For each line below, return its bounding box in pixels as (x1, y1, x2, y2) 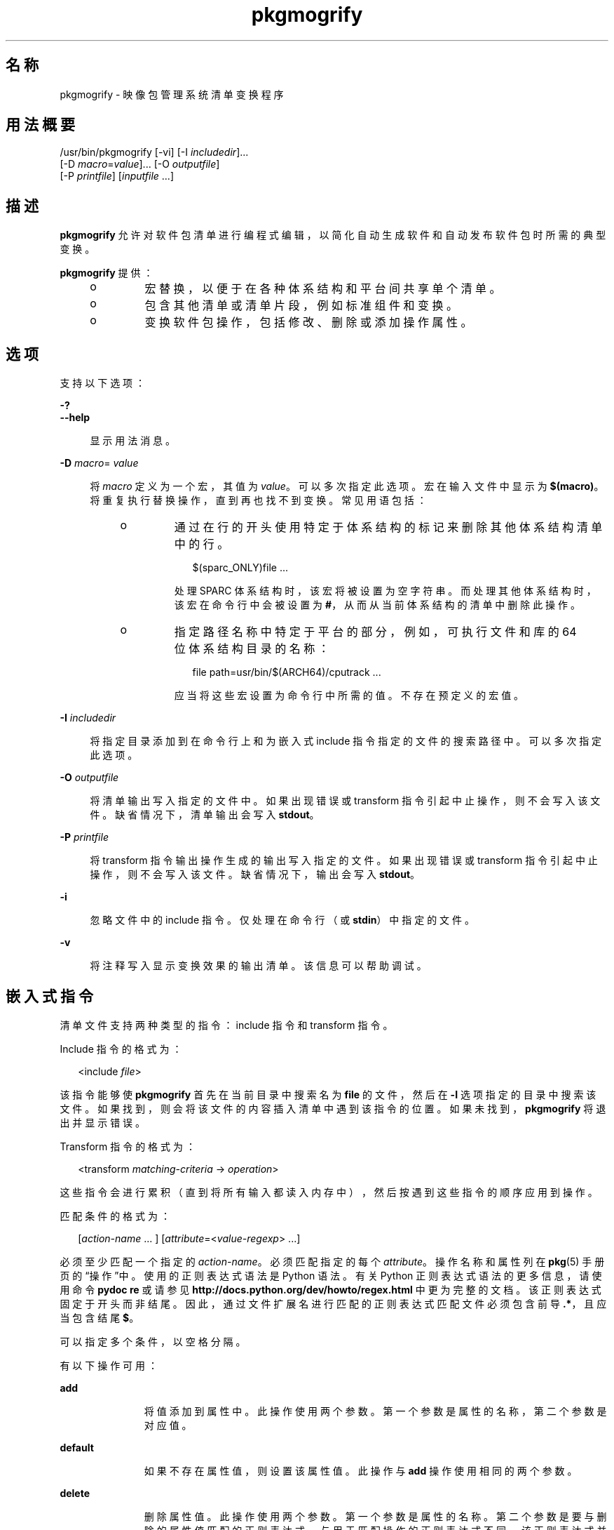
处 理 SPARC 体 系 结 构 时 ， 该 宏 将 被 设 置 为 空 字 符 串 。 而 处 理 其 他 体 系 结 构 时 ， (174, 585, 596, 597)
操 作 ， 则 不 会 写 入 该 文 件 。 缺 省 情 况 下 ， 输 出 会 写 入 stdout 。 (90, 868, 421, 881)
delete (60, 1486, 90, 1499)
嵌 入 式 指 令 (6, 987, 93, 1005)
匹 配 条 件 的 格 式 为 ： (60, 1209, 170, 1222)
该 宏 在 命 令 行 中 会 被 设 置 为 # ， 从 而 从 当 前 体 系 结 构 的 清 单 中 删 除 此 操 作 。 (174, 599, 580, 611)
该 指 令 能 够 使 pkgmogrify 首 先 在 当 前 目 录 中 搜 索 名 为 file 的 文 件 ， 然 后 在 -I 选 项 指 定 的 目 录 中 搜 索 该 (60, 1088, 596, 1100)
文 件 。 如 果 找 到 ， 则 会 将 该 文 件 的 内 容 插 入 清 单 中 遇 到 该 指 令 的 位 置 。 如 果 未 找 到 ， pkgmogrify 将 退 (60, 1102, 606, 1115)
